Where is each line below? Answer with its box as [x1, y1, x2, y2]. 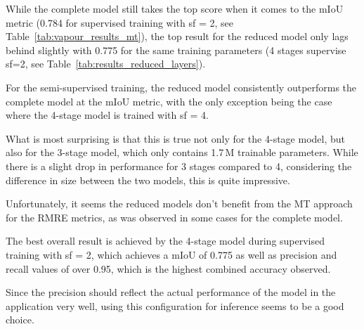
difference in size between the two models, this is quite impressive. [6, 172, 290, 187]
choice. [6, 312, 34, 327]
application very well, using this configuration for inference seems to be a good [6, 298, 344, 313]
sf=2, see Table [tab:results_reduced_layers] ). [6, 56, 206, 71]
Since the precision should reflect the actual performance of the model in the [6, 285, 336, 299]
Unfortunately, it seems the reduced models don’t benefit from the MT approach [6, 196, 353, 211]
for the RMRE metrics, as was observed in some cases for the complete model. [6, 209, 343, 224]
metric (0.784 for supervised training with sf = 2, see [6, 15, 234, 30]
